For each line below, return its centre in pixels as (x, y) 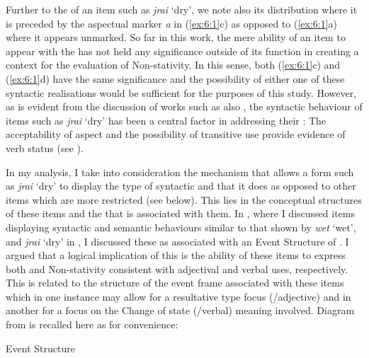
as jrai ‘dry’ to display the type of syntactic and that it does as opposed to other (181, 186)
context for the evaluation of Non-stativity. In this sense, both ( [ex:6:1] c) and (173, 65)
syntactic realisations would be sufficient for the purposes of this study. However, (181, 92)
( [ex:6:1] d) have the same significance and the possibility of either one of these (175, 78)
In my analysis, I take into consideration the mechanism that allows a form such (180, 172)
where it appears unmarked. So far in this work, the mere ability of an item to (176, 37)
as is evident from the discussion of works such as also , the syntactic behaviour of (184, 106)
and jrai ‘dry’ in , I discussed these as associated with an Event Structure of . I (177, 241)
